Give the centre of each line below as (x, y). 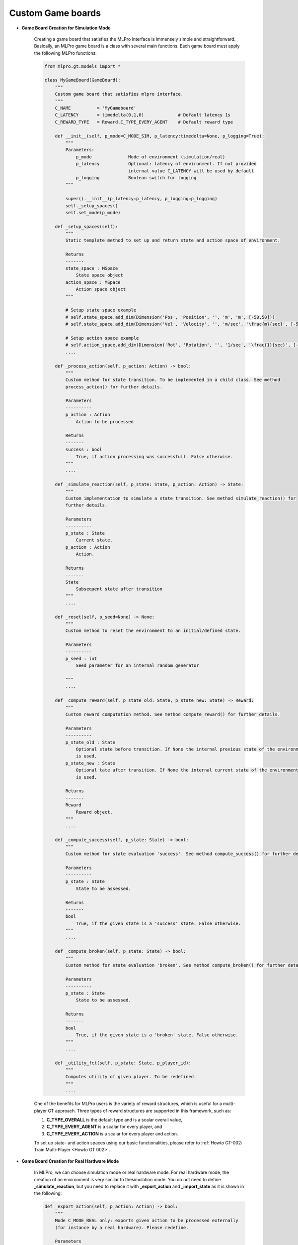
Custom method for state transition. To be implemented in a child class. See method (173, 380)
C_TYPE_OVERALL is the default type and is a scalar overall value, (114, 1120)
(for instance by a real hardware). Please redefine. (122, 1227)
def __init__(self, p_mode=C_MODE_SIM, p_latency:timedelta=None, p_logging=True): (160, 136)
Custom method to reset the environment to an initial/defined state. (153, 631)
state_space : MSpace (92, 268)
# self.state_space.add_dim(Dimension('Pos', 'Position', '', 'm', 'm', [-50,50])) (170, 317)
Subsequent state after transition (119, 589)
